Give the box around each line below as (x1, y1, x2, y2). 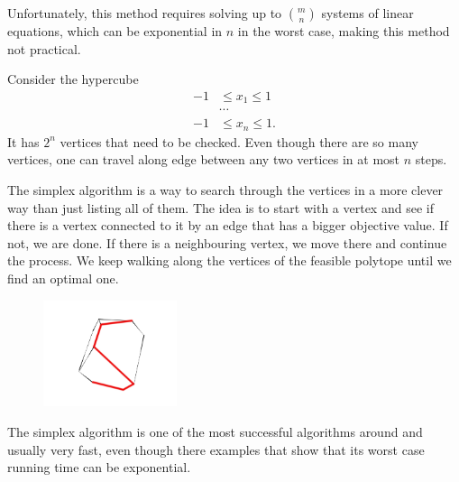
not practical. (7, 39, 81, 58)
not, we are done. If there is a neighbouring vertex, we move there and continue (7, 233, 447, 252)
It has (7, 132, 40, 151)
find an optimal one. (7, 268, 119, 287)
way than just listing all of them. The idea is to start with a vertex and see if (7, 198, 434, 217)
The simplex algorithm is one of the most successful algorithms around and (7, 422, 423, 440)
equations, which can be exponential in (7, 22, 223, 40)
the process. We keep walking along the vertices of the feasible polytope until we (7, 251, 452, 270)
